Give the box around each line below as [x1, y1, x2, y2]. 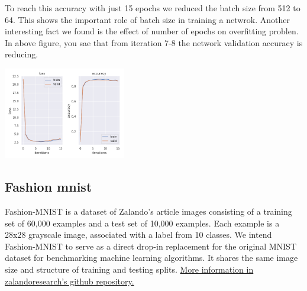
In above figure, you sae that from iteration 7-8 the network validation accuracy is [5, 36, 303, 48]
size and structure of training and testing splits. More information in [5, 263, 254, 275]
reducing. [5, 48, 38, 60]
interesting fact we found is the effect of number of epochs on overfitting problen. [5, 25, 299, 37]
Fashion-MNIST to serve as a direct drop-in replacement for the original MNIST [5, 240, 296, 252]
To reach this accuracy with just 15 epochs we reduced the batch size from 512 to [5, 2, 300, 14]
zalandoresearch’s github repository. [5, 274, 134, 287]
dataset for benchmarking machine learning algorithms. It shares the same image [5, 251, 298, 264]
